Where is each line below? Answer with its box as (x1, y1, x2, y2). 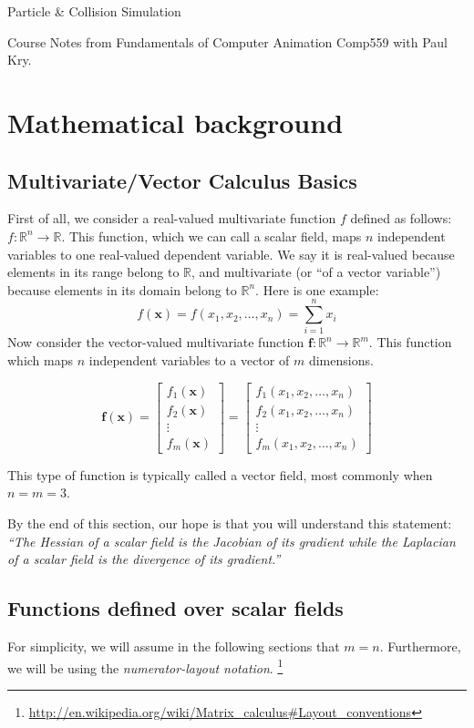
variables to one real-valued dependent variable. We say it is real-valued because (7, 244, 455, 263)
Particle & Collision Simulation (7, 2, 181, 20)
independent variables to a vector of (88, 351, 290, 370)
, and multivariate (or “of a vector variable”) (191, 262, 441, 282)
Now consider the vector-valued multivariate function (7, 333, 304, 352)
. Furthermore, (379, 636, 461, 655)
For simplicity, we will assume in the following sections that (7, 636, 340, 655)
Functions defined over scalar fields (7, 594, 344, 622)
